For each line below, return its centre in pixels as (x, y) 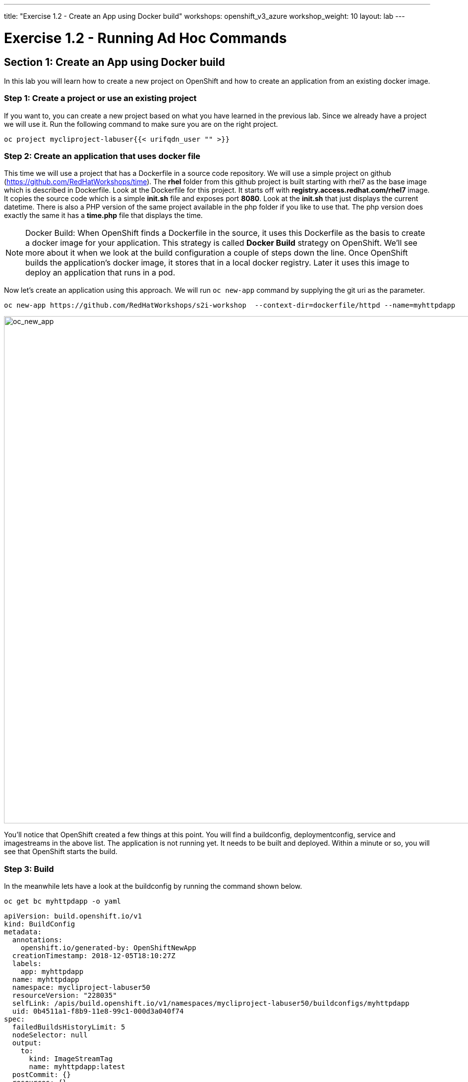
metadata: (23, 932)
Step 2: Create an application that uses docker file (102, 156)
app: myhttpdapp (52, 972)
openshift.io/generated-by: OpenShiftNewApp (108, 948)
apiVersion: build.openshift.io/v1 (73, 916)
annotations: (37, 940)
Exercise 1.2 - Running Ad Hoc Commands (146, 38)
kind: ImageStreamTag (71, 1059)
